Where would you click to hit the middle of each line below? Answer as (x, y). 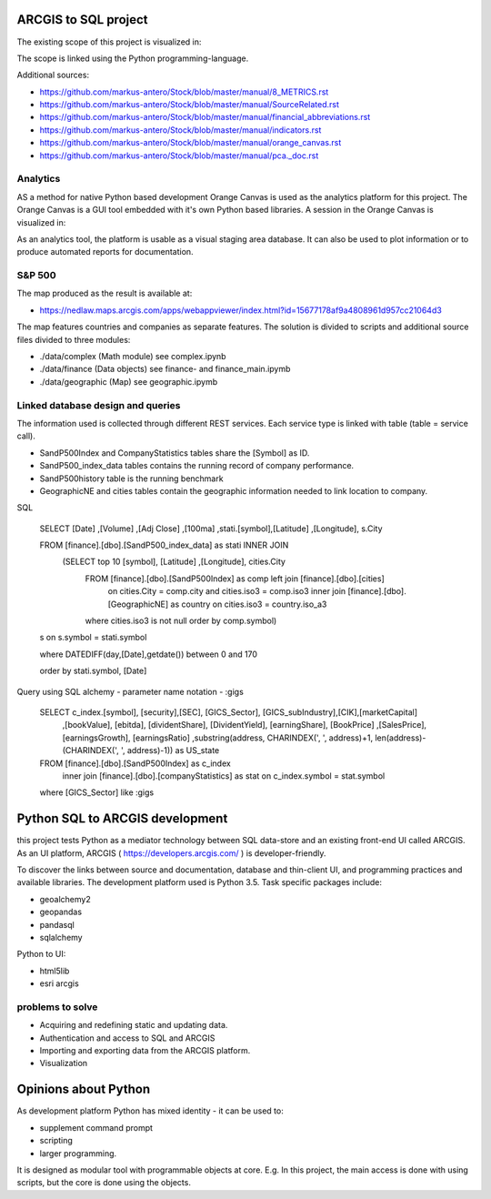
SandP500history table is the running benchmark (131, 479)
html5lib (55, 971)
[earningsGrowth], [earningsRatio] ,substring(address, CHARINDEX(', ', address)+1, (217, 738)
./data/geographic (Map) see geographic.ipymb (129, 381)
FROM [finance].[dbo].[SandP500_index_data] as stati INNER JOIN (164, 545)
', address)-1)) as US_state (170, 751)
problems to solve (57, 1007)
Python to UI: (41, 954)
